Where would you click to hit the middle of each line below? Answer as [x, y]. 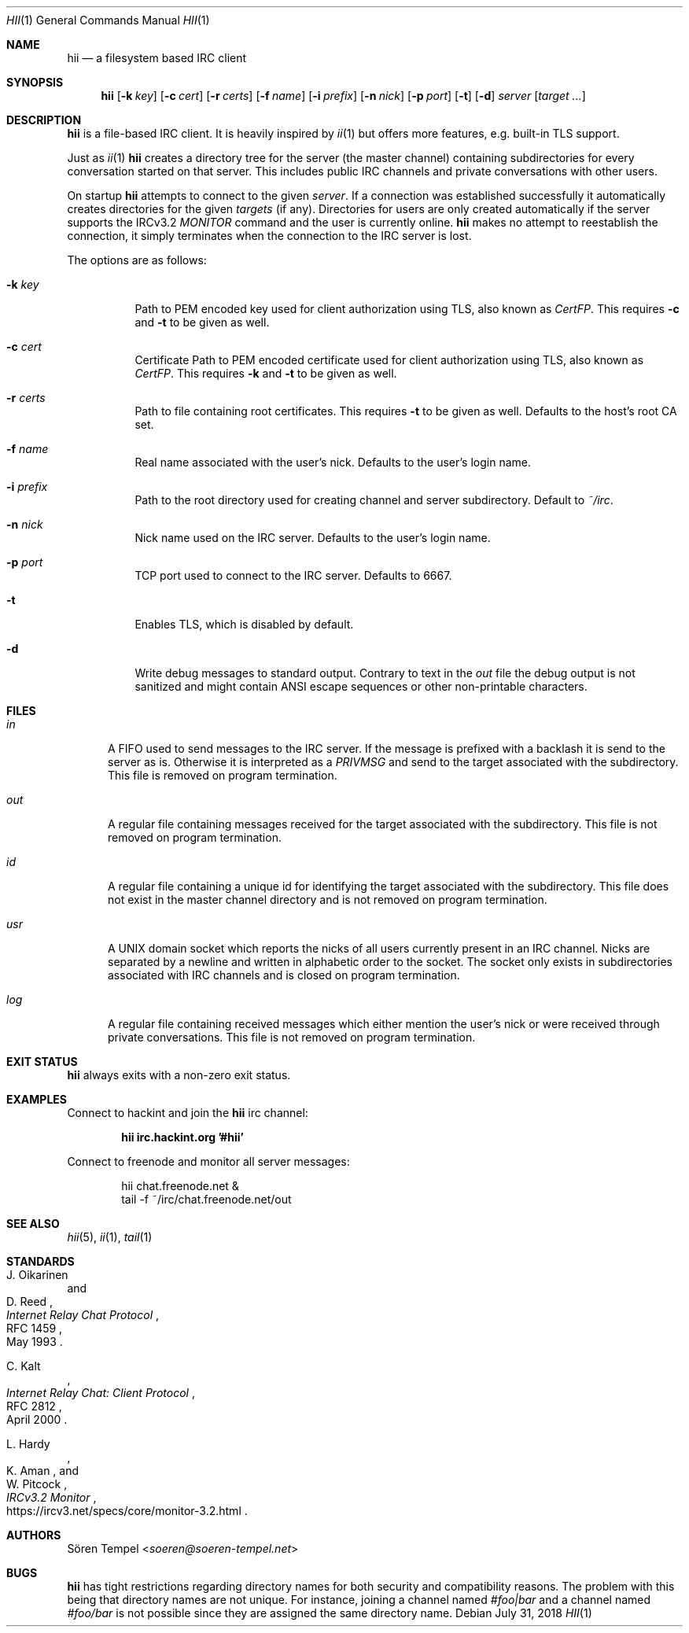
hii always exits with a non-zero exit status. [179, 1075]
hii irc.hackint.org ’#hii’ [182, 1137]
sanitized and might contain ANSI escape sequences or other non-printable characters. [361, 686]
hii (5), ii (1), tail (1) [110, 1237]
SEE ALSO [33, 1224]
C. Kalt [24, 1366]
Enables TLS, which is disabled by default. [244, 624]
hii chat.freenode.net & [180, 1186]
